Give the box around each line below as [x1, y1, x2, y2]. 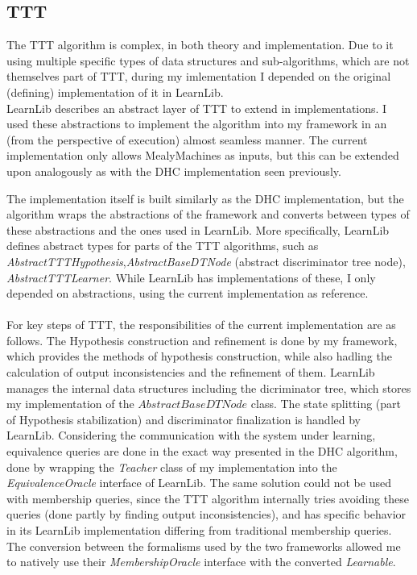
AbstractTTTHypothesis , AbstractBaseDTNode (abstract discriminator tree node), [6, 252, 406, 269]
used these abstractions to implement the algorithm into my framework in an [6, 115, 387, 132]
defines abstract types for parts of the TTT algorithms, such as [6, 237, 319, 254]
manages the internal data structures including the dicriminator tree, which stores [6, 379, 411, 396]
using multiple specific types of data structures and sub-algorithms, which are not [6, 52, 410, 69]
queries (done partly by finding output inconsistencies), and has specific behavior [6, 506, 407, 523]
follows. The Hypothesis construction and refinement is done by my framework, [6, 331, 398, 348]
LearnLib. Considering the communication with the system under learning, [6, 427, 376, 444]
